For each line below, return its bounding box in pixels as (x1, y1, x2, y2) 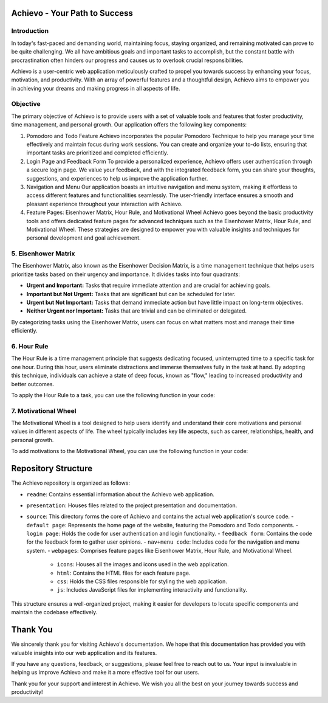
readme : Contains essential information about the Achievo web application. (26, 490, 215, 498)
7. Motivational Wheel (11, 406, 77, 415)
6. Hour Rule (11, 342, 49, 350)
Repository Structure (11, 463, 93, 474)
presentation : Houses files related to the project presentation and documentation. (26, 502, 237, 509)
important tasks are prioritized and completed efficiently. (26, 149, 169, 156)
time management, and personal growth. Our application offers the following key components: (11, 121, 247, 128)
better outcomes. (11, 380, 55, 387)
